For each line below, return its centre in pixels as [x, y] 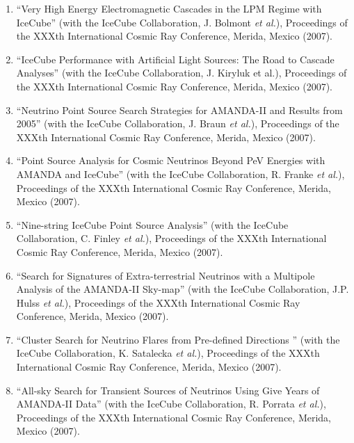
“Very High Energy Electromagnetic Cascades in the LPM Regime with [169, 8]
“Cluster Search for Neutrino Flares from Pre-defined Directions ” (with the [178, 339]
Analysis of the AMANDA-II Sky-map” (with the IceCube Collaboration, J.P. [183, 289]
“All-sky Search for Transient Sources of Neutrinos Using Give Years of [168, 390]
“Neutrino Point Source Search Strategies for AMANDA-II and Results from [179, 110]
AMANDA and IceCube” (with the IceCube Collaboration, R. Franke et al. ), [180, 174]
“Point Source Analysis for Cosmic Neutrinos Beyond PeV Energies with [171, 160]
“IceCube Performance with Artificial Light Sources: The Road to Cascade [175, 59]
